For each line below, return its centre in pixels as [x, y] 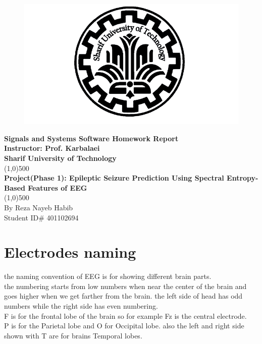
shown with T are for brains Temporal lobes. [73, 335]
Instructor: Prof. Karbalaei [52, 148]
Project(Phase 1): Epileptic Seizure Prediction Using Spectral [114, 178]
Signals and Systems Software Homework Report [91, 138]
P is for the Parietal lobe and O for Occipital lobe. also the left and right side [124, 326]
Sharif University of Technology [60, 158]
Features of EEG [58, 187]
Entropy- [243, 178]
